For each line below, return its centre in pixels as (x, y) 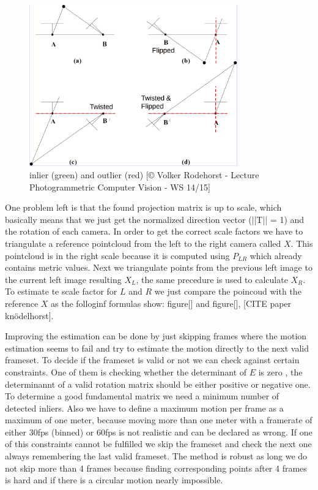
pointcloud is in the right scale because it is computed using (117, 255)
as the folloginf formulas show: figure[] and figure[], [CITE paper (171, 303)
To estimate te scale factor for (61, 291)
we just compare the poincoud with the (228, 291)
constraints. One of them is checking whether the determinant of (126, 371)
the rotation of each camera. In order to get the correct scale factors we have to (154, 231)
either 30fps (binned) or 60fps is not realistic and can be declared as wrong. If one (159, 432)
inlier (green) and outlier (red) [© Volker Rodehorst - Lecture (144, 175)
